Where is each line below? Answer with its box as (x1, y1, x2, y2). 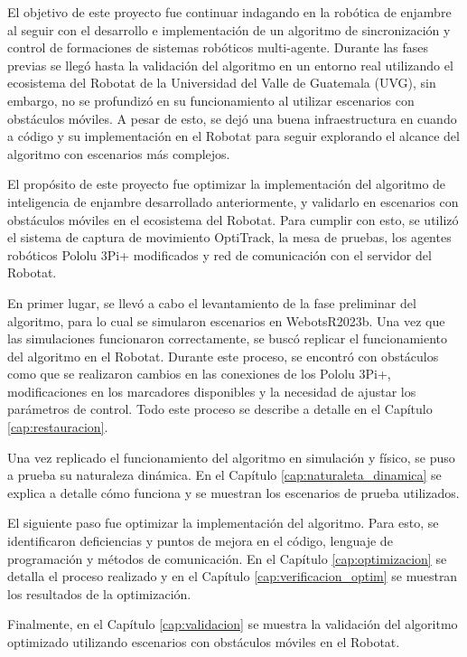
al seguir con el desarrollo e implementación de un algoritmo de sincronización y (7, 20, 451, 39)
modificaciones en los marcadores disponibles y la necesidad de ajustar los (7, 381, 416, 400)
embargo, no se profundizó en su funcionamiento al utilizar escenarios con (7, 90, 415, 109)
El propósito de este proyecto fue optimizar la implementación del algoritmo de (7, 174, 446, 193)
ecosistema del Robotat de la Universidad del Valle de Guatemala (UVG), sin (7, 73, 436, 92)
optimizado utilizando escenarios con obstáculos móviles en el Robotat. (7, 633, 400, 651)
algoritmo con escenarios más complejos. (7, 144, 230, 163)
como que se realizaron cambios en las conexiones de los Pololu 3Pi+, (7, 364, 391, 383)
